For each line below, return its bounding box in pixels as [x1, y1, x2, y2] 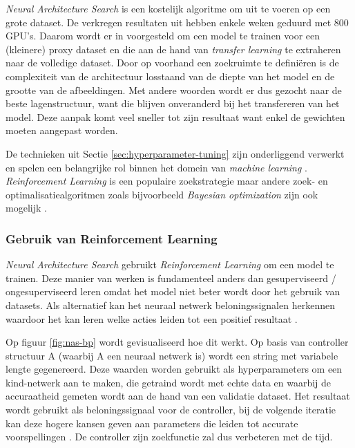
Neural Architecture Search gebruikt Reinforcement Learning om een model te [6, 257, 334, 272]
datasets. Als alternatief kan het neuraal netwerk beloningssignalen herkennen [6, 297, 335, 312]
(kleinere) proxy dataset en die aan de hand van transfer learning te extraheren [6, 41, 341, 56]
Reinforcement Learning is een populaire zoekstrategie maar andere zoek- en [6, 174, 328, 188]
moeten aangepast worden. [6, 123, 118, 138]
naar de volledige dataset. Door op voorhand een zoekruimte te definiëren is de [6, 55, 339, 70]
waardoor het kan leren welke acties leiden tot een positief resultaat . [6, 311, 298, 326]
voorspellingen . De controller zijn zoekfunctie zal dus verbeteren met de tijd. [6, 429, 333, 444]
